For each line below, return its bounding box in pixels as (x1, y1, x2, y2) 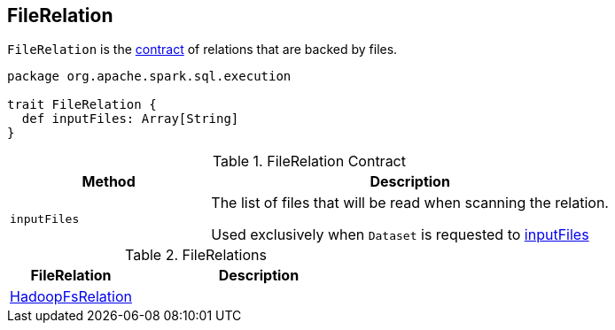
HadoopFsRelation (10, 288, 132, 306)
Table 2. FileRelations (124, 246, 267, 265)
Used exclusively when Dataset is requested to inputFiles (211, 226, 589, 244)
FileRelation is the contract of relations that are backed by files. (7, 42, 398, 58)
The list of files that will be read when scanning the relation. (211, 194, 609, 212)
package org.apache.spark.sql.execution (7, 69, 292, 84)
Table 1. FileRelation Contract (212, 152, 406, 171)
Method (82, 173, 136, 191)
